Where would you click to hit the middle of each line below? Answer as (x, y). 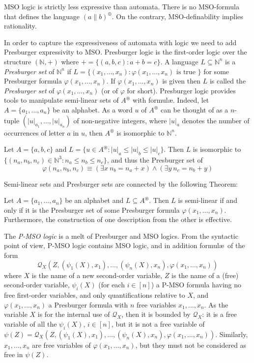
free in (14, 354)
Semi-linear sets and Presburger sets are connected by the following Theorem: (121, 183)
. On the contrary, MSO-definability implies (177, 16)
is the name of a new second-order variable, (97, 275)
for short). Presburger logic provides (181, 90)
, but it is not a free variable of (158, 323)
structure (18, 61)
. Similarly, (232, 334)
